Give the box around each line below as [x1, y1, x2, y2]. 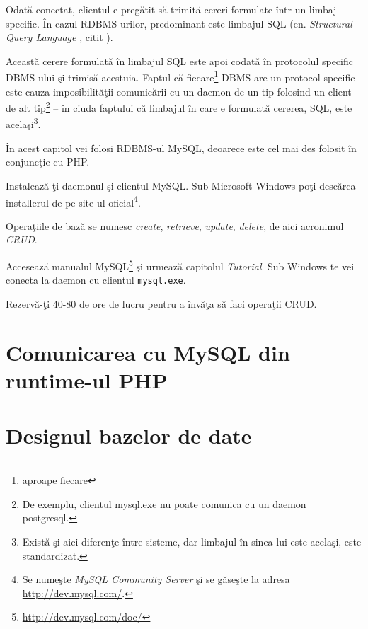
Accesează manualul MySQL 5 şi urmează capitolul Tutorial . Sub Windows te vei [6, 256, 355, 273]
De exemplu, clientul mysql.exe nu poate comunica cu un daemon [22, 496, 306, 511]
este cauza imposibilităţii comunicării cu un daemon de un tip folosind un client [6, 83, 352, 98]
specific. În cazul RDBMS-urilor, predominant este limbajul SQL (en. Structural [6, 16, 352, 30]
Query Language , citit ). [6, 30, 113, 45]
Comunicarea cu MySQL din [6, 337, 290, 367]
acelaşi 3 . [6, 115, 41, 132]
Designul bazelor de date [6, 421, 252, 450]
